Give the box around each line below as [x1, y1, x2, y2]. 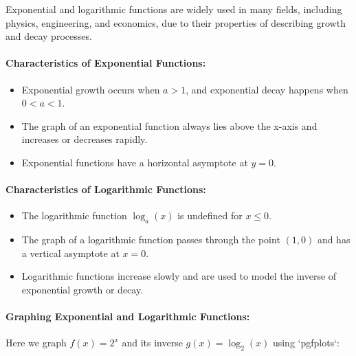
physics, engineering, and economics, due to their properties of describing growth [5, 15, 346, 30]
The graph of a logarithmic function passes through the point [21, 232, 280, 247]
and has [317, 232, 351, 247]
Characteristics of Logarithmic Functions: [5, 182, 206, 197]
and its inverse [122, 335, 183, 350]
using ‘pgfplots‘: [272, 335, 340, 350]
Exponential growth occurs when [21, 82, 160, 96]
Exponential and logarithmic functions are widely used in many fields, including [5, 2, 342, 16]
